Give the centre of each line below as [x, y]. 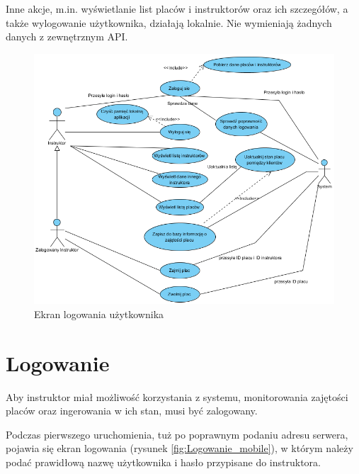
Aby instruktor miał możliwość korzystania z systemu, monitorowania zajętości [177, 396]
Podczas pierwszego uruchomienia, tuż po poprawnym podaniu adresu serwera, [177, 434]
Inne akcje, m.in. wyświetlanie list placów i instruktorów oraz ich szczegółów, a [177, 9]
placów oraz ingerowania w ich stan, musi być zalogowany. [132, 411]
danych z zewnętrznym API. [67, 36]
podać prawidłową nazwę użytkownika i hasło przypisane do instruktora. [163, 462]
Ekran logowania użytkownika [99, 314]
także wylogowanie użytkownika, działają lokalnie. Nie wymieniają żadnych [169, 22]
